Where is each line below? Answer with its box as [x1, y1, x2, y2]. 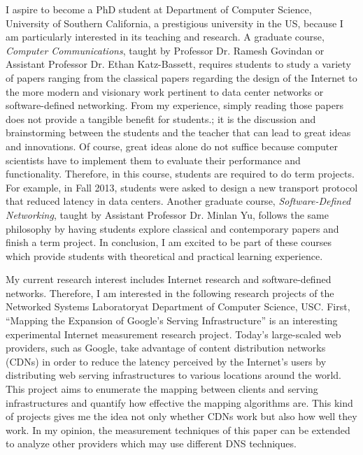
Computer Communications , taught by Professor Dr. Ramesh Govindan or [6, 43, 325, 57]
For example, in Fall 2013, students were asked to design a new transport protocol [6, 180, 358, 194]
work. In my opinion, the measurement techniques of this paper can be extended [6, 422, 350, 437]
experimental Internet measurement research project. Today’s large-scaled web [6, 326, 341, 341]
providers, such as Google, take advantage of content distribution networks [6, 340, 326, 355]
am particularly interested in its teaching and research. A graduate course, [6, 29, 325, 44]
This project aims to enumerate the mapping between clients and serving [6, 382, 318, 396]
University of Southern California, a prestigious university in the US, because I [6, 15, 343, 30]
